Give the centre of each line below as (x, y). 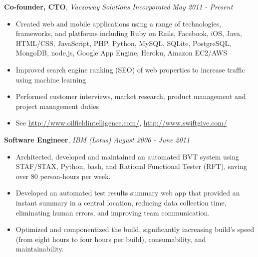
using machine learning (51, 79)
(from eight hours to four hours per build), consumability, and (111, 239)
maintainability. (40, 249)
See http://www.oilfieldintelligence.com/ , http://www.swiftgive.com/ (122, 123)
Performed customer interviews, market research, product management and (131, 96)
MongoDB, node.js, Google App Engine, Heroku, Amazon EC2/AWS (122, 53)
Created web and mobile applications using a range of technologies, (119, 23)
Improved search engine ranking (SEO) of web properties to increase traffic (130, 69)
